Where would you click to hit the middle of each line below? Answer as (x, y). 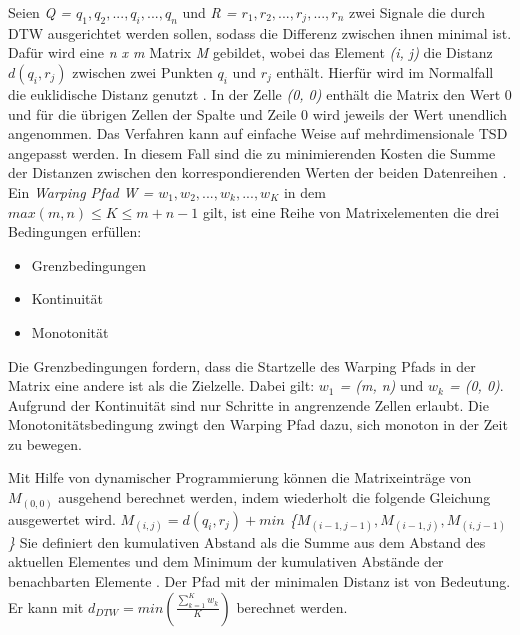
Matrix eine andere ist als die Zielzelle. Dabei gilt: (161, 385)
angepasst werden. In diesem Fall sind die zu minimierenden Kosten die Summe (252, 152)
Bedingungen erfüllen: (75, 231)
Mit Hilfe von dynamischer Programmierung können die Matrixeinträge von (240, 477)
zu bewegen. (45, 443)
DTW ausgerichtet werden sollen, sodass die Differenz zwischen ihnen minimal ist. (260, 32)
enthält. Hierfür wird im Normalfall (385, 71)
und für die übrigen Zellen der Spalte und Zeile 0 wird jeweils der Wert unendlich (257, 113)
